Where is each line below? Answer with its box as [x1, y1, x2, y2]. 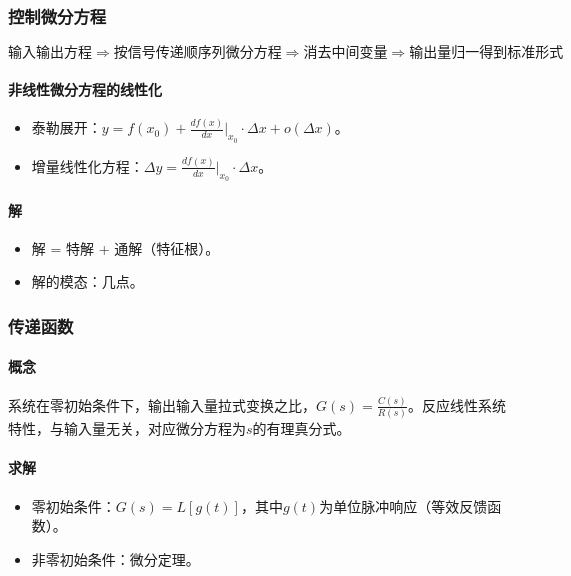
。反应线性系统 [407, 394, 506, 415]
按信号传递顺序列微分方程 [113, 46, 282, 61]
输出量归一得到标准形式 [409, 46, 564, 61]
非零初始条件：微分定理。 [31, 548, 200, 569]
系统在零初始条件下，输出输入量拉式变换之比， [8, 394, 316, 415]
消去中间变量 [303, 46, 388, 61]
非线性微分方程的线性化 [8, 78, 162, 99]
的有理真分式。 [252, 418, 351, 439]
